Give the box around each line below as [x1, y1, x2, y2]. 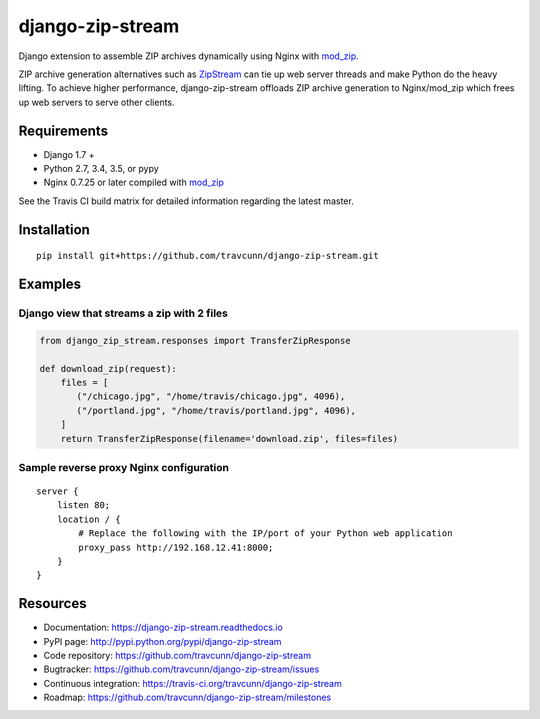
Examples [18, 276, 82, 293]
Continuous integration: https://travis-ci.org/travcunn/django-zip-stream [43, 677, 342, 689]
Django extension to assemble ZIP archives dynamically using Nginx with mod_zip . [18, 50, 359, 62]
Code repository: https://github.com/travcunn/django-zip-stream [43, 650, 312, 662]
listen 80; [56, 500, 111, 511]
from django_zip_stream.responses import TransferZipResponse [39, 335, 351, 346]
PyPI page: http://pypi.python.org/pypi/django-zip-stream [43, 635, 282, 647]
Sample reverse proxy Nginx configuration [18, 460, 230, 474]
